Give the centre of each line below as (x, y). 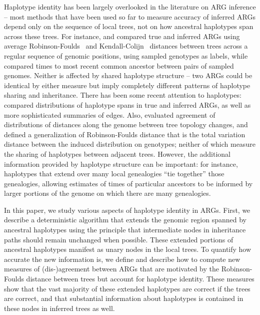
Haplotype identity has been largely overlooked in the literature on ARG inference (130, 7)
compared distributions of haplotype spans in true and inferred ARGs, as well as (127, 104)
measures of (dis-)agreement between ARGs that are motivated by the (111, 269)
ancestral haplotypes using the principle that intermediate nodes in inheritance (125, 230)
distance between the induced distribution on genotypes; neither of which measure (130, 144)
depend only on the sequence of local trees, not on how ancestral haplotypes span (129, 26)
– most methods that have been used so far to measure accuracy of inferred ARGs (130, 16)
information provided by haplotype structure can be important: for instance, (121, 164)
